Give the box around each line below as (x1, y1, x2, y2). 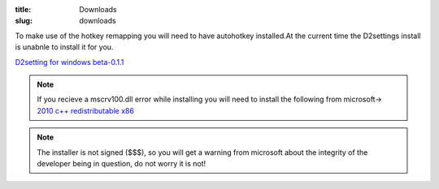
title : (15, 5, 32, 14)
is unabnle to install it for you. (15, 42, 114, 52)
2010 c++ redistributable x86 (37, 105, 134, 115)
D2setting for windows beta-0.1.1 (15, 57, 124, 67)
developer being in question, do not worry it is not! (37, 158, 206, 168)
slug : (15, 16, 33, 26)
